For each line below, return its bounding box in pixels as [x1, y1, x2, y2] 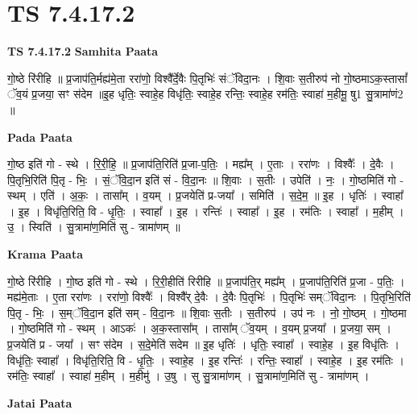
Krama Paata [7, 246, 83, 263]
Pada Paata [7, 128, 72, 145]
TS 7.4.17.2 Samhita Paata [7, 43, 159, 60]
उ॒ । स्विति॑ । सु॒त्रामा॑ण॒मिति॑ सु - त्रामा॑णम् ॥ [7, 218, 180, 235]
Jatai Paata [7, 394, 72, 411]
